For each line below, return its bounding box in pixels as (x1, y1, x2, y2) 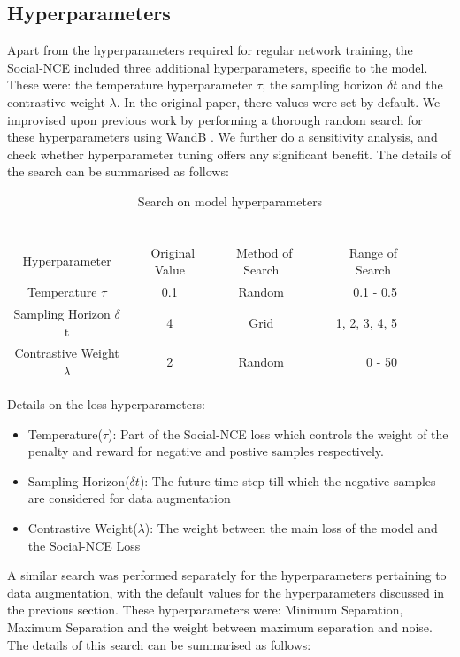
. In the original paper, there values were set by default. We (116, 92, 441, 111)
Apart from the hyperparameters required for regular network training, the (7, 41, 413, 59)
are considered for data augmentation (27, 489, 231, 507)
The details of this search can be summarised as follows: (7, 635, 311, 653)
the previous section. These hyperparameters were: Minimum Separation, (7, 600, 403, 619)
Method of (236, 243, 293, 261)
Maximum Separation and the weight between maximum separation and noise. (7, 617, 433, 636)
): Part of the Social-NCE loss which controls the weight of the (108, 424, 448, 443)
